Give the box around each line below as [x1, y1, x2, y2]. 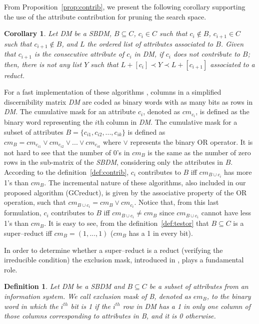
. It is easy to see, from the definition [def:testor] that [44, 218, 209, 228]
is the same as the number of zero [147, 147, 251, 157]
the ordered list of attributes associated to [87, 38, 213, 49]
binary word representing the [4, 117, 93, 127]
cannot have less [201, 207, 251, 218]
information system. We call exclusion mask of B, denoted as [4, 290, 191, 301]
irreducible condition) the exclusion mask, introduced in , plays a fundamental [4, 254, 244, 265]
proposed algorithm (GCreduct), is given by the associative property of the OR [4, 187, 247, 197]
